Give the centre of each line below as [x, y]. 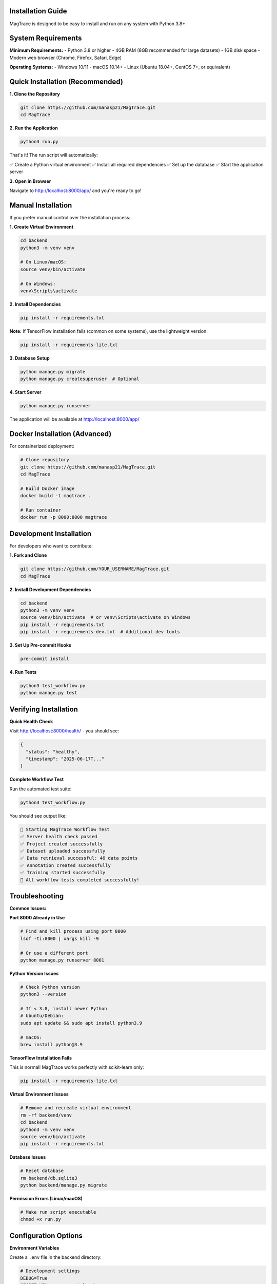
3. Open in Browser [30, 181]
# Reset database [42, 1171]
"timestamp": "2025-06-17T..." [65, 759]
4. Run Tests [23, 672]
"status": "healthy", [53, 752]
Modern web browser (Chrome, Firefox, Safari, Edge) [66, 58]
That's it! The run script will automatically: [54, 155]
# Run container [41, 510]
